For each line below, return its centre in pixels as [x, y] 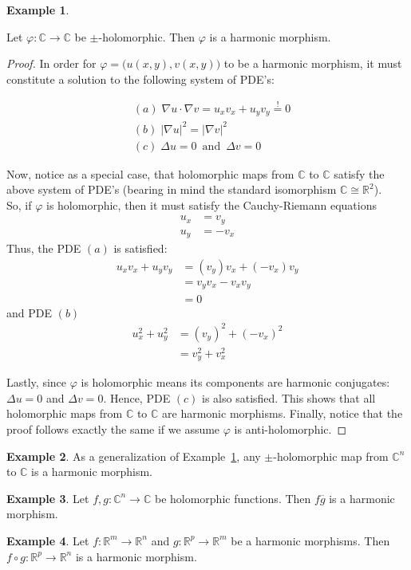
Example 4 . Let [48, 540]
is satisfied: [140, 248]
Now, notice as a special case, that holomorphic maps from [150, 173]
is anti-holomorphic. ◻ [290, 429]
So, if [19, 204]
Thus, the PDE [44, 248]
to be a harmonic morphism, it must [313, 63]
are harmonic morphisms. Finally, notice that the [283, 413]
